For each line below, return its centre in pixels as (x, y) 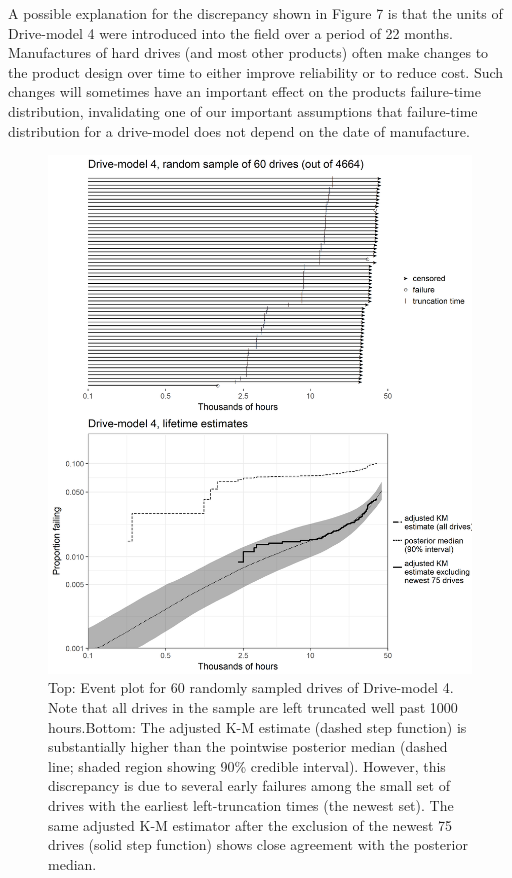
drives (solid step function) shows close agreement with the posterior (258, 844)
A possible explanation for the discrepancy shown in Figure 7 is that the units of (255, 13)
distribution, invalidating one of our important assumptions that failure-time (243, 110)
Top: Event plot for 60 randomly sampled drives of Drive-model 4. (251, 687)
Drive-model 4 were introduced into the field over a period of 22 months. (230, 32)
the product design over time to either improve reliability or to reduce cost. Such (256, 71)
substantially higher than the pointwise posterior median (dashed (248, 746)
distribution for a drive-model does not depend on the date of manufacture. (239, 130)
